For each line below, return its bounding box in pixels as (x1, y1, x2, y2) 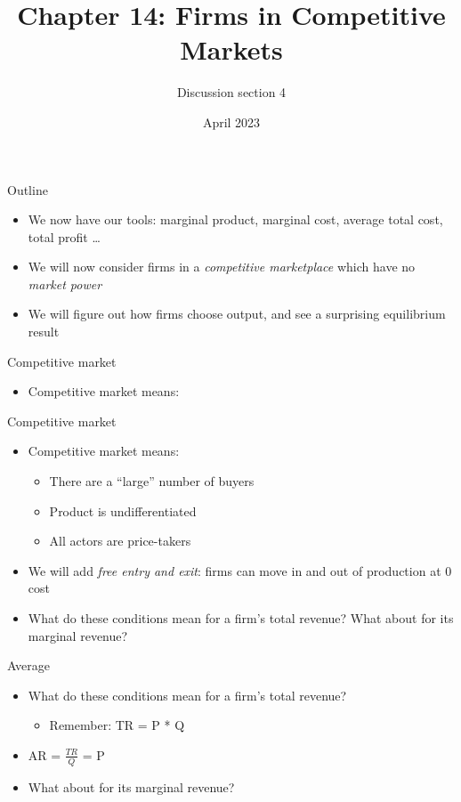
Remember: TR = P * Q (49, 716, 185, 734)
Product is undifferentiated (49, 501, 197, 520)
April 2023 (202, 112, 261, 131)
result (28, 322, 60, 341)
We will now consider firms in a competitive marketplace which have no (28, 257, 416, 276)
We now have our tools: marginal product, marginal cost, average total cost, (28, 210, 443, 229)
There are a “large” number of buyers (49, 472, 255, 490)
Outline (7, 180, 48, 198)
